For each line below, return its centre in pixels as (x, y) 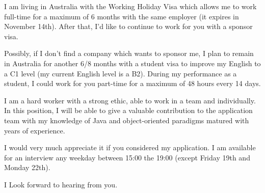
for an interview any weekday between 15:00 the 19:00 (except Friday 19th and (127, 157)
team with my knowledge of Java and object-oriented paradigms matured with (127, 120)
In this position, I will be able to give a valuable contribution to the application (128, 110)
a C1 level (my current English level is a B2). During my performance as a (121, 73)
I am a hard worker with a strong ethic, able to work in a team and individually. (130, 100)
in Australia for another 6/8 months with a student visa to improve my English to (132, 63)
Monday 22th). (27, 167)
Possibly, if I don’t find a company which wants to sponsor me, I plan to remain (129, 53)
